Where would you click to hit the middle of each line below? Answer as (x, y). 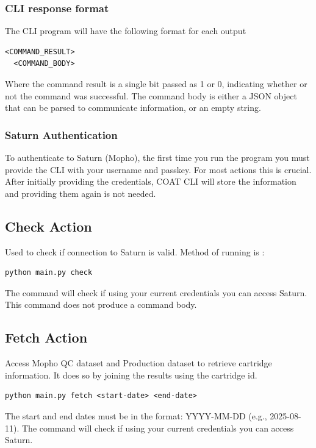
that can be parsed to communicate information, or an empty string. (133, 108)
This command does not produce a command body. (101, 304)
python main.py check (49, 273)
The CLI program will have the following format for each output (126, 31)
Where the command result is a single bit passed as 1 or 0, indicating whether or (156, 84)
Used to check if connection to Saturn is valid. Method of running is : (135, 251)
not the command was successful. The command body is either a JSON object (151, 95)
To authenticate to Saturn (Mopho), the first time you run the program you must (157, 157)
